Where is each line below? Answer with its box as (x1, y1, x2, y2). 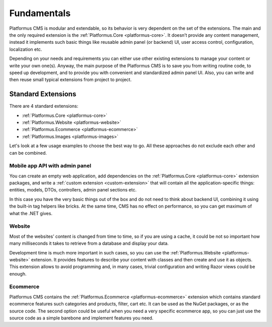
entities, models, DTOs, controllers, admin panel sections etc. (9, 187, 137, 193)
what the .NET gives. (9, 210, 53, 216)
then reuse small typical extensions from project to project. (9, 77, 132, 83)
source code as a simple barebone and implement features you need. (9, 315, 154, 321)
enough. (9, 271, 27, 277)
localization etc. (9, 46, 42, 52)
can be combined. (9, 150, 47, 156)
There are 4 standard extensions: (9, 103, 79, 109)
